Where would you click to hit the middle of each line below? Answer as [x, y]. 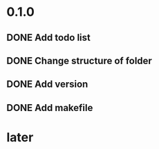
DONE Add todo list [49, 38]
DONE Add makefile [50, 108]
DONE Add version [47, 85]
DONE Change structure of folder [79, 60]
